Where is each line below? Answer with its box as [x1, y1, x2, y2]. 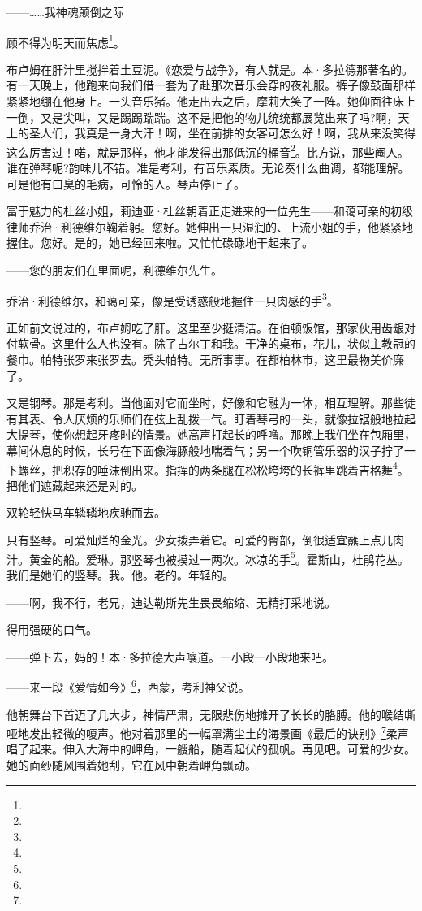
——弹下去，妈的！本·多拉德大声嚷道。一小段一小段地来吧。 [6, 648, 334, 665]
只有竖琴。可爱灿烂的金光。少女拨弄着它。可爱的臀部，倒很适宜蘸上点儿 [6, 531, 393, 549]
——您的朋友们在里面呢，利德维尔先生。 [6, 262, 222, 279]
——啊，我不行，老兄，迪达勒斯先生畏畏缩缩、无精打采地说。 [6, 593, 336, 610]
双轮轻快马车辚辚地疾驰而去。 [6, 504, 166, 521]
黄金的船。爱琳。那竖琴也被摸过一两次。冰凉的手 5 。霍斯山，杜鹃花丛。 [28, 548, 409, 567]
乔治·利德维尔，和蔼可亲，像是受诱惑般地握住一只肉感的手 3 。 [6, 289, 338, 309]
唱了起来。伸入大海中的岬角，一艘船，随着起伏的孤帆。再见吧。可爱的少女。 [6, 740, 416, 757]
